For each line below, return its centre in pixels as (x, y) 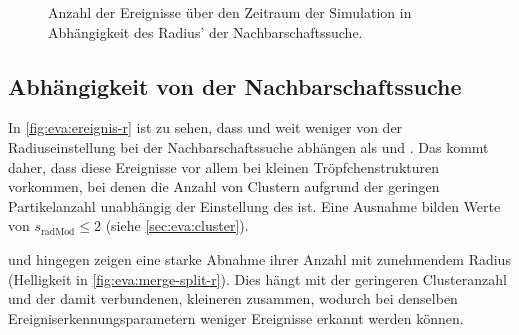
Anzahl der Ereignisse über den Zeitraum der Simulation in (230, 12)
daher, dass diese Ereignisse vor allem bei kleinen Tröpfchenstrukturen (224, 166)
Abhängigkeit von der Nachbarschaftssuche (235, 85)
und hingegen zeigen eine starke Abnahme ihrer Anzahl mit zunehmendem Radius (259, 258)
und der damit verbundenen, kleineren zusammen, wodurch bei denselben (233, 298)
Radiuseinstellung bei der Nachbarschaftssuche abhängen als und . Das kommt (248, 146)
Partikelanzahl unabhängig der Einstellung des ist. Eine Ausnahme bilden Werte (254, 205)
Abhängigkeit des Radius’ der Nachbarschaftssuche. (205, 31)
